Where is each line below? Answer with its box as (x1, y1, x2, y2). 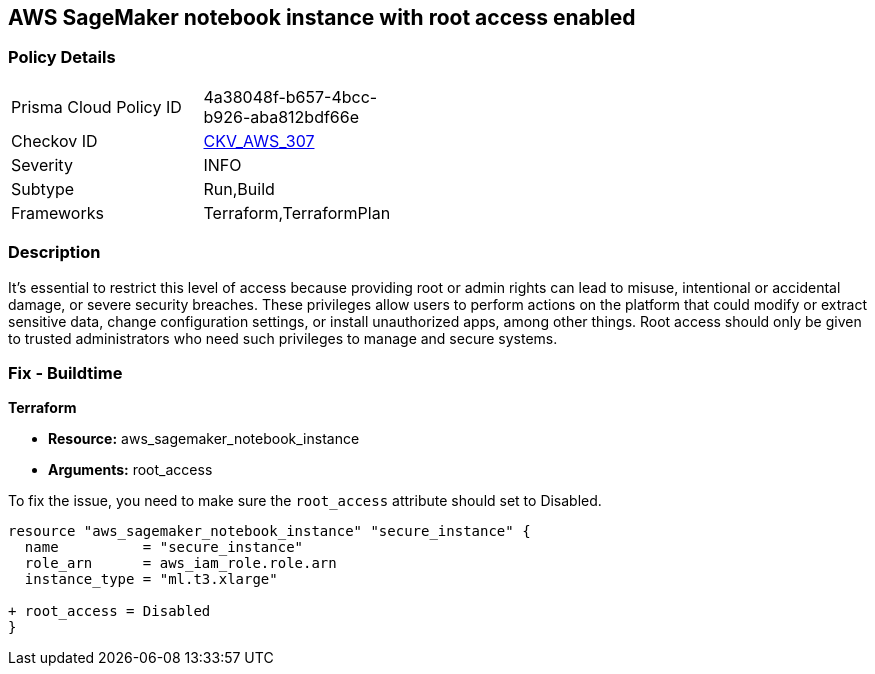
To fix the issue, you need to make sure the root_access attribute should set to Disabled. (8, 492, 602, 510)
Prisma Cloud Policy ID (11, 96, 182, 117)
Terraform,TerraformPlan (203, 202, 391, 223)
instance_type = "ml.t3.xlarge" (24, 571, 278, 588)
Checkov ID (11, 130, 98, 151)
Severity (11, 154, 73, 175)
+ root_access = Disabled (8, 603, 211, 620)
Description (8, 242, 101, 263)
